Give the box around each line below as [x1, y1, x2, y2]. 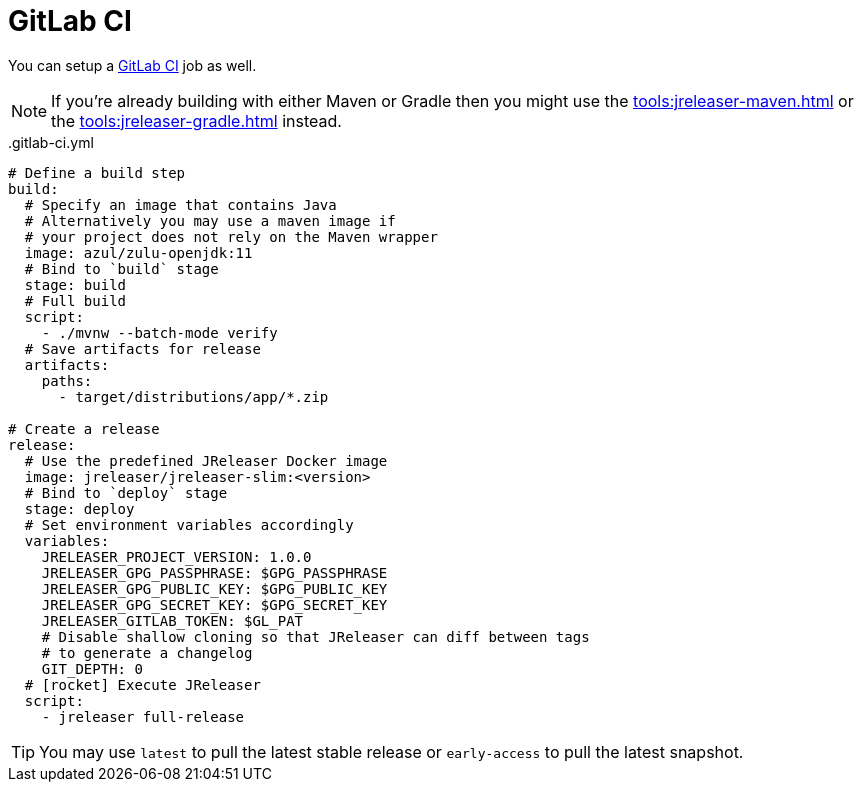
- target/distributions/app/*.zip [58, 388, 329, 405]
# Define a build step [8, 164, 186, 181]
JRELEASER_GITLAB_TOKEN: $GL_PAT [41, 612, 304, 629]
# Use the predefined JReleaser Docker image [24, 452, 388, 469]
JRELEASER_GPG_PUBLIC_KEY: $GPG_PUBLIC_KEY [41, 580, 388, 597]
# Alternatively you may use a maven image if [24, 212, 396, 229]
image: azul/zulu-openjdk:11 [24, 244, 253, 261]
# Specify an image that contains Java [24, 196, 337, 213]
